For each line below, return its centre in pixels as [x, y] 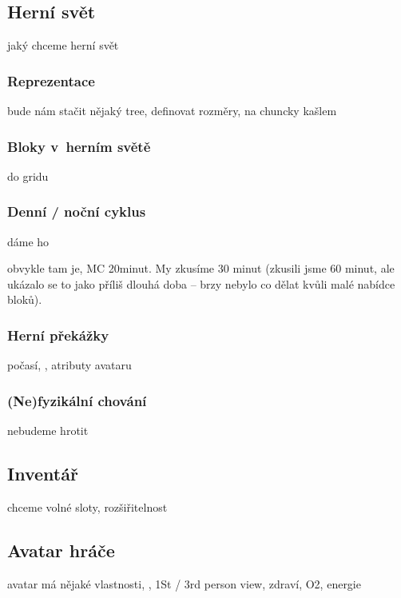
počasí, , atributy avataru [69, 365]
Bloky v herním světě [79, 146]
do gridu [28, 175]
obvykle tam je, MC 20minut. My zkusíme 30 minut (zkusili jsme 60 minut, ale [201, 268]
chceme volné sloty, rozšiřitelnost [87, 506]
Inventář [43, 474]
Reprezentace [51, 80]
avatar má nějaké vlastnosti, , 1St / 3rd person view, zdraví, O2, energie [184, 583]
